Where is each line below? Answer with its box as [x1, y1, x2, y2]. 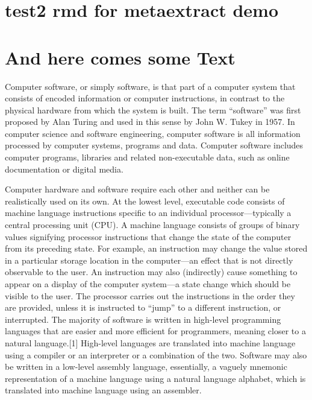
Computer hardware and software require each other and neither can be [5, 183, 270, 195]
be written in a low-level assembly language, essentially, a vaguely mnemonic [5, 360, 287, 373]
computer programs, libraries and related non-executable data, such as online [5, 151, 290, 163]
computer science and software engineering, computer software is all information [5, 127, 301, 139]
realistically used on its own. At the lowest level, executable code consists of [5, 194, 285, 207]
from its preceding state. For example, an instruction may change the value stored [5, 242, 308, 255]
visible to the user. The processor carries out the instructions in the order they [5, 289, 295, 302]
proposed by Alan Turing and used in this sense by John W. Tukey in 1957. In [5, 115, 295, 128]
